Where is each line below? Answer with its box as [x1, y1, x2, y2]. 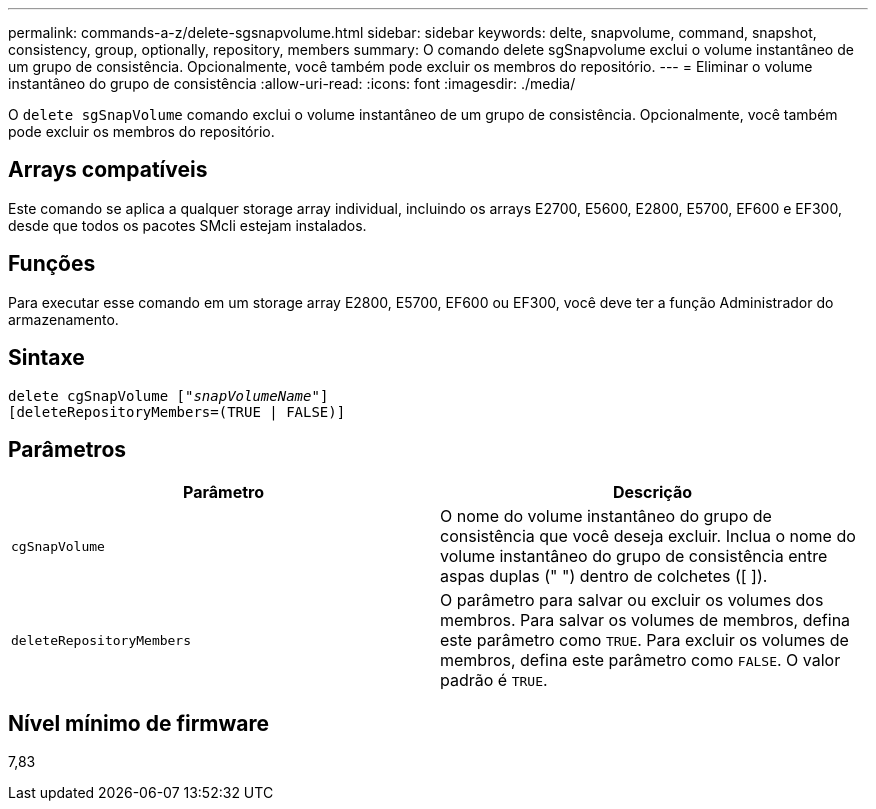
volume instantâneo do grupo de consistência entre [440, 546, 828, 567]
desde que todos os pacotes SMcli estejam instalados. [8, 216, 367, 234]
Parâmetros [8, 436, 127, 462]
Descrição [612, 482, 693, 503]
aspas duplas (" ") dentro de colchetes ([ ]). [440, 566, 768, 587]
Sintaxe [8, 345, 85, 371]
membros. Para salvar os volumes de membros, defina [440, 610, 851, 631]
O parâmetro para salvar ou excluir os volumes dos [440, 590, 824, 611]
